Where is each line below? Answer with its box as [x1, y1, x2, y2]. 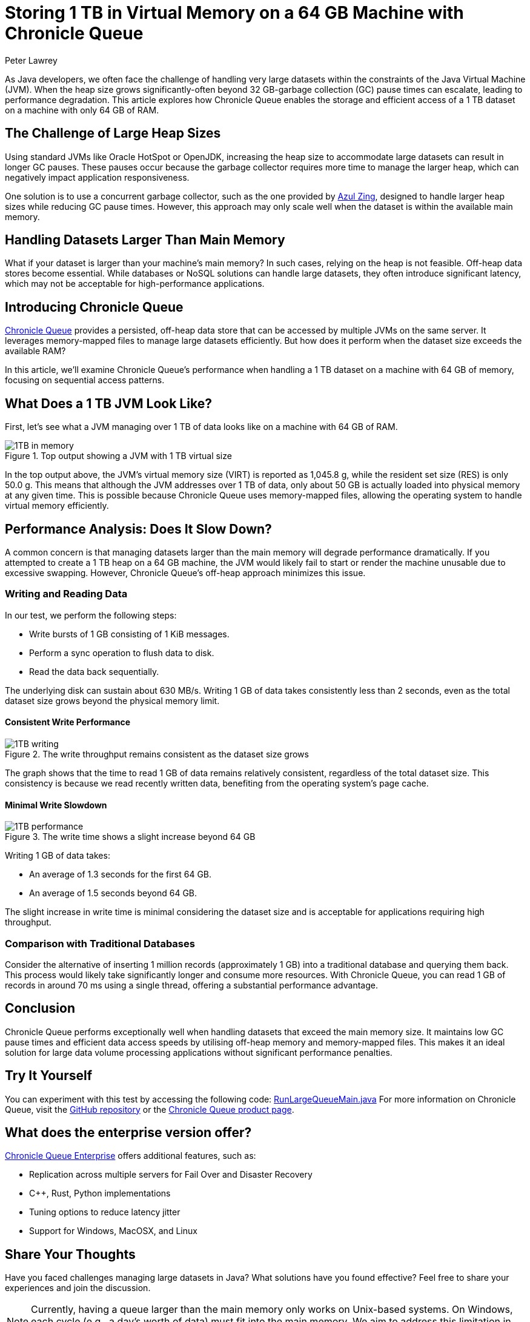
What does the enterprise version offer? [5, 1125, 252, 1141]
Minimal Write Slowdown [5, 799, 107, 810]
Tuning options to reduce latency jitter [29, 1207, 181, 1218]
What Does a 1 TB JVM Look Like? [5, 395, 212, 411]
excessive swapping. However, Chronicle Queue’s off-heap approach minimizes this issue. [5, 567, 366, 578]
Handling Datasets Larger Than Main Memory [5, 232, 285, 248]
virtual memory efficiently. [5, 500, 109, 511]
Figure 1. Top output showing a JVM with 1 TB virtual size [5, 451, 232, 461]
